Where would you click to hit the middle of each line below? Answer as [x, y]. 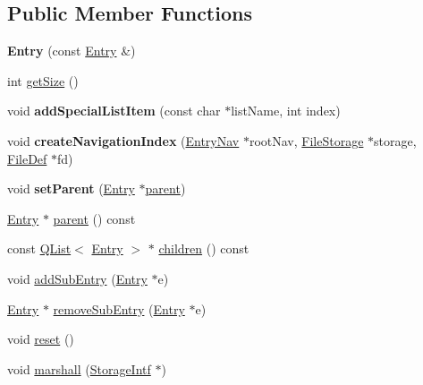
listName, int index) [286, 111]
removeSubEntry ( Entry [119, 308]
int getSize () [43, 80]
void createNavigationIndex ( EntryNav [123, 140]
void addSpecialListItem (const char [114, 111]
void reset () [41, 339]
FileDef [27, 158]
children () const [204, 248]
